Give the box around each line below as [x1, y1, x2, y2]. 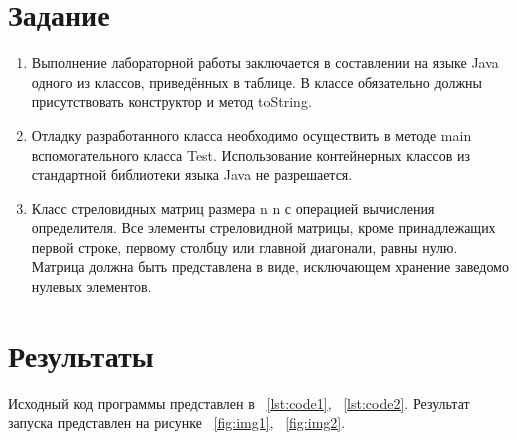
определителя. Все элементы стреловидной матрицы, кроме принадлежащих [31, 217, 496, 238]
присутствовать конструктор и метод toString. [31, 91, 312, 112]
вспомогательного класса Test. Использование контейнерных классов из [31, 144, 470, 165]
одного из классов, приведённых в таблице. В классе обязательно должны [31, 71, 482, 92]
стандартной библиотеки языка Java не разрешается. [31, 164, 353, 185]
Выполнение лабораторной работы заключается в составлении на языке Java [31, 52, 499, 73]
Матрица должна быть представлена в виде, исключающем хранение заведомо [31, 256, 509, 277]
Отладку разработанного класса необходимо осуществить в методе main [31, 124, 472, 145]
